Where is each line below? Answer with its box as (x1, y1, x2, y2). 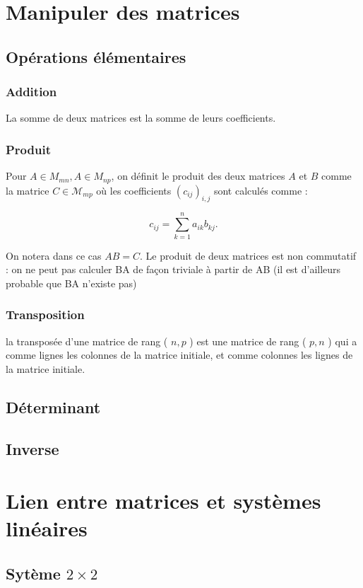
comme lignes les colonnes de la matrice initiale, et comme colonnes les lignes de (6, 347, 353, 362)
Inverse (6, 437, 59, 459)
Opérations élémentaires (6, 45, 186, 67)
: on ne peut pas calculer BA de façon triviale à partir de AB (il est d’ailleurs (6, 262, 341, 277)
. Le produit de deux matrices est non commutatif (139, 248, 357, 263)
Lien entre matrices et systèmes (6, 486, 321, 515)
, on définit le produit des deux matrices (111, 168, 285, 183)
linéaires (6, 514, 88, 543)
